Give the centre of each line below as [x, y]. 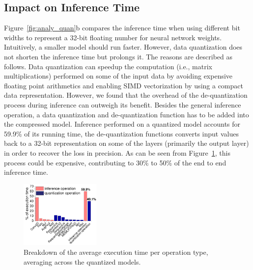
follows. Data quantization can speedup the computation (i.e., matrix [108, 66]
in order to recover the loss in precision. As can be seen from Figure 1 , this [117, 152]
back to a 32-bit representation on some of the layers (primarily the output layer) [126, 143]
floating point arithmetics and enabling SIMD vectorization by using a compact [124, 85]
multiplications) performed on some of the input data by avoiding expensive [118, 76]
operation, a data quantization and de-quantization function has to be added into [126, 114]
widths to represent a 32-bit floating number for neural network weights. [113, 37]
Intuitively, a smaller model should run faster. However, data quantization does [123, 47]
